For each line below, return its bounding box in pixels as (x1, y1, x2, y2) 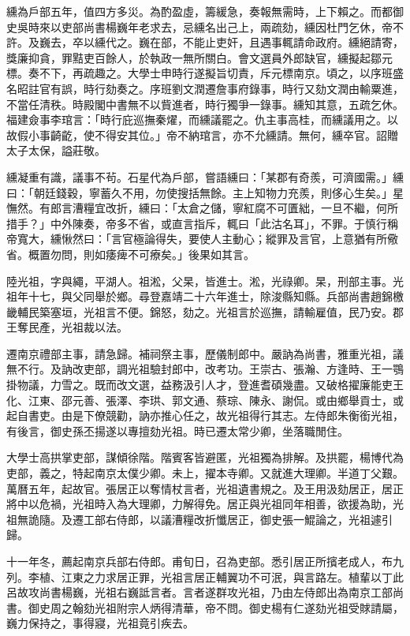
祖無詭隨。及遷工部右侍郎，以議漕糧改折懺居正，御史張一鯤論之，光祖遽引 (6, 511, 393, 527)
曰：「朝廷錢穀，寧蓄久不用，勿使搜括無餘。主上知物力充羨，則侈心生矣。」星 (6, 184, 404, 200)
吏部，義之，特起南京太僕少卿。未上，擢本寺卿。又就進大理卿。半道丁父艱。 (6, 465, 404, 481)
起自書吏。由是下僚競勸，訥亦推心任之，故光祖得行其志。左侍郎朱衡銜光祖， (6, 407, 404, 424)
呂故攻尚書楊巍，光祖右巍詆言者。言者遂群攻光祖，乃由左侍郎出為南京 (6, 584, 371, 600)
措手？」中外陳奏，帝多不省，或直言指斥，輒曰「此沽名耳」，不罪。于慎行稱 (6, 215, 398, 231)
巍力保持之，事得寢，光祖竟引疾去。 (6, 615, 194, 631)
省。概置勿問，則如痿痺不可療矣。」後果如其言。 (6, 245, 255, 262)
